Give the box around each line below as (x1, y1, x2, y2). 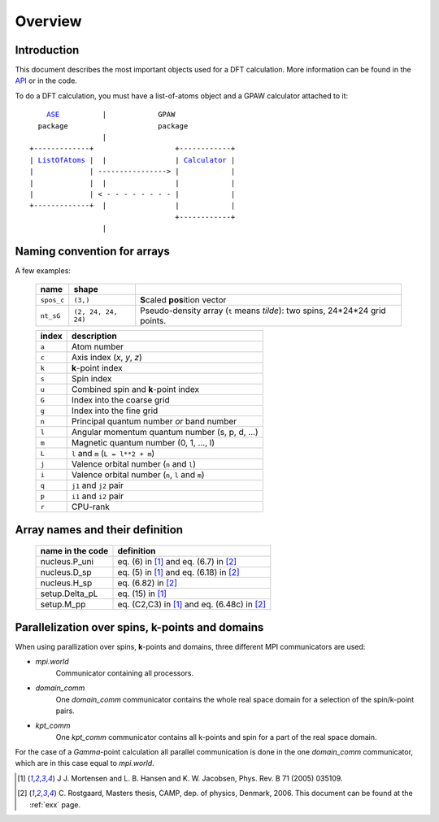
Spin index (72, 373, 112, 385)
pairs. (55, 706, 75, 715)
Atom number (72, 341, 124, 353)
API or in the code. (15, 76, 77, 85)
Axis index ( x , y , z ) (72, 352, 142, 363)
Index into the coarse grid (72, 394, 170, 406)
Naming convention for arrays (15, 244, 171, 258)
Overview (15, 12, 82, 30)
